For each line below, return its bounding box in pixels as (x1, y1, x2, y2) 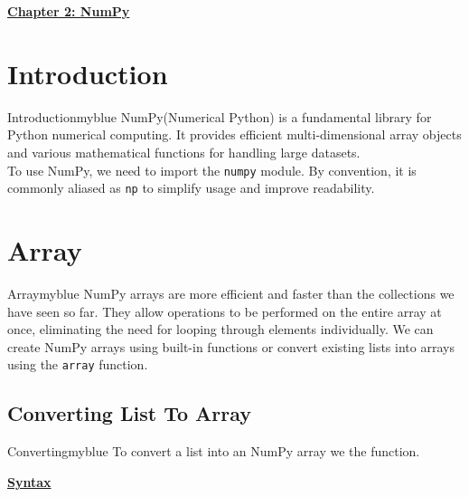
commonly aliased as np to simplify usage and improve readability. (7, 178, 375, 197)
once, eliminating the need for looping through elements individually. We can (7, 320, 434, 339)
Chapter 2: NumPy (7, 2, 130, 20)
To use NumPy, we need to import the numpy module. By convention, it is (7, 160, 417, 179)
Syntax (7, 472, 52, 491)
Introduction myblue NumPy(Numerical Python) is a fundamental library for (7, 107, 432, 126)
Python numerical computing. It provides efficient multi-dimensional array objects (7, 125, 462, 144)
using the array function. (7, 355, 148, 374)
